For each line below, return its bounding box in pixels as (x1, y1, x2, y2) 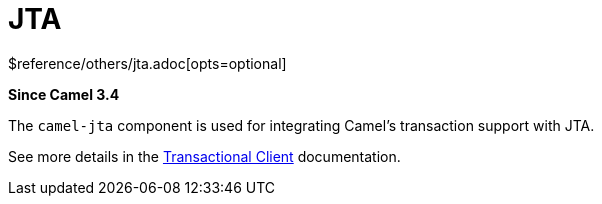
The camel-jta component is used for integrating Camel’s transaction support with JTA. (8, 116, 595, 134)
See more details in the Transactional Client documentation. (8, 147, 401, 165)
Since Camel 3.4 (8, 85, 120, 103)
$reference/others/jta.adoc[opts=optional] (8, 54, 287, 72)
